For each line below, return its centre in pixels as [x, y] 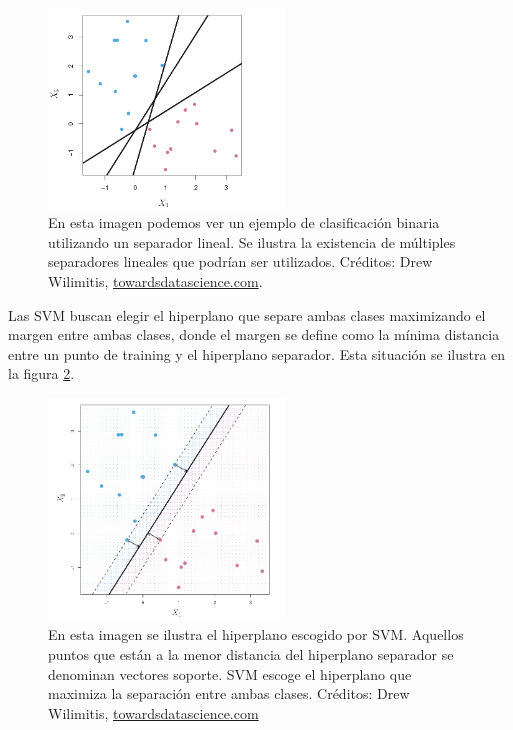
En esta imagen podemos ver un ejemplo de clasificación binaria [244, 222]
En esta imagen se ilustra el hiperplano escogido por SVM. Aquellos [256, 634]
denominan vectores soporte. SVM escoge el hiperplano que [230, 673]
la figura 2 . [41, 373]
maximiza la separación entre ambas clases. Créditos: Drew [229, 693]
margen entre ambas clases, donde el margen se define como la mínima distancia [254, 334]
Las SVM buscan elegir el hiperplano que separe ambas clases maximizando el [247, 314]
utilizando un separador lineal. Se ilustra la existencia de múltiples [252, 241]
